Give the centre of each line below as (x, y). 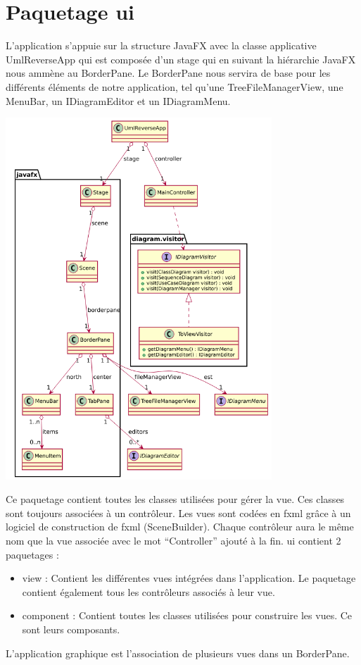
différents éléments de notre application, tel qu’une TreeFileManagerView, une (175, 86)
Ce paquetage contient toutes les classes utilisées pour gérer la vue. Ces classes (175, 499)
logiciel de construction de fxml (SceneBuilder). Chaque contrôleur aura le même (180, 527)
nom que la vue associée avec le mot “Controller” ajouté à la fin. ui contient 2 (173, 541)
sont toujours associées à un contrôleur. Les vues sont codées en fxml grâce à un (178, 512)
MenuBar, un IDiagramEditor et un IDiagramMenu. (118, 100)
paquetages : (32, 554)
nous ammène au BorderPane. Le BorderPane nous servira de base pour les (168, 73)
